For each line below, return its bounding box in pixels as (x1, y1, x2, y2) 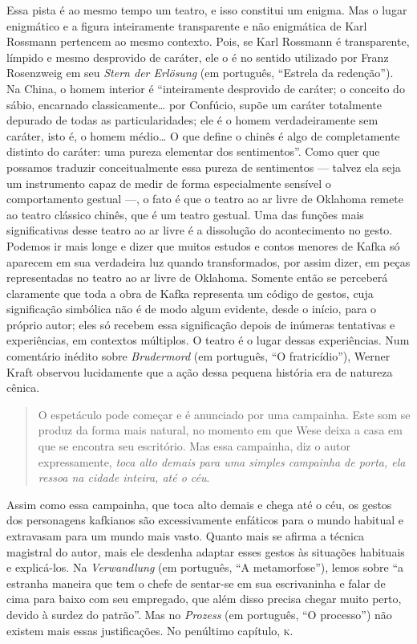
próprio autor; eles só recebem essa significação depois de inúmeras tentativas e (6, 316, 395, 332)
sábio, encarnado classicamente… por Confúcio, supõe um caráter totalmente (6, 96, 382, 112)
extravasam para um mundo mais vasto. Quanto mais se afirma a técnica (6, 528, 365, 544)
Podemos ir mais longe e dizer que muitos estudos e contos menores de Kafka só (6, 237, 400, 254)
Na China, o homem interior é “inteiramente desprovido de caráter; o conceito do (6, 79, 405, 96)
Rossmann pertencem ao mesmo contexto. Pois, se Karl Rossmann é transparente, (6, 33, 410, 50)
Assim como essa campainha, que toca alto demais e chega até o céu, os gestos (6, 495, 392, 512)
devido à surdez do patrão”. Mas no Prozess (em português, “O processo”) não (6, 605, 392, 622)
